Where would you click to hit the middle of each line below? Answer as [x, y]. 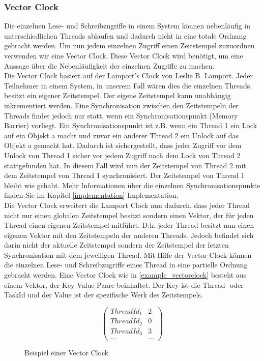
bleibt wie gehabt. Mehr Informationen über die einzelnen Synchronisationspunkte [132, 185]
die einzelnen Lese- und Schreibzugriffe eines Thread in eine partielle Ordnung [126, 265]
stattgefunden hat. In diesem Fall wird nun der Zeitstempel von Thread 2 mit [125, 165]
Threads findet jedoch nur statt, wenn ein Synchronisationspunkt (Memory [121, 115]
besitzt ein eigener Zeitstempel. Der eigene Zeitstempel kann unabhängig [118, 95]
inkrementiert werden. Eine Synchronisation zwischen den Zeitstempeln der [121, 105]
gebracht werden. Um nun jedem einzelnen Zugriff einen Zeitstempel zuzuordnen [129, 46]
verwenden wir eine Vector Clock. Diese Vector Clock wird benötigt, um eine [124, 55]
